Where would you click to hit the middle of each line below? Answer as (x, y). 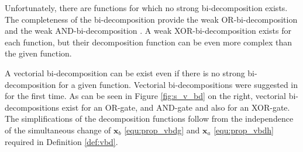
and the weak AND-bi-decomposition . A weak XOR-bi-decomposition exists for (148, 31)
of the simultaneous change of (58, 130)
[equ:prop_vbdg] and (162, 130)
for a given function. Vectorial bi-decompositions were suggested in (178, 84)
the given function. (38, 53)
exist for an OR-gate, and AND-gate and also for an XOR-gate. (176, 107)
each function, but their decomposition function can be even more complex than (148, 42)
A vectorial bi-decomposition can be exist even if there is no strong (125, 73)
